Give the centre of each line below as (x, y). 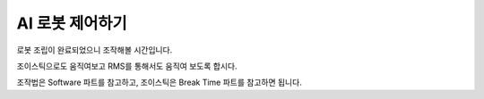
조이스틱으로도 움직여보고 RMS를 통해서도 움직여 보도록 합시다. (127, 66)
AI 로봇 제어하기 (72, 23)
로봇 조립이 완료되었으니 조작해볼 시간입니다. (95, 50)
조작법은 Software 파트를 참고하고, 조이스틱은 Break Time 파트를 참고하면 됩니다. (159, 82)
